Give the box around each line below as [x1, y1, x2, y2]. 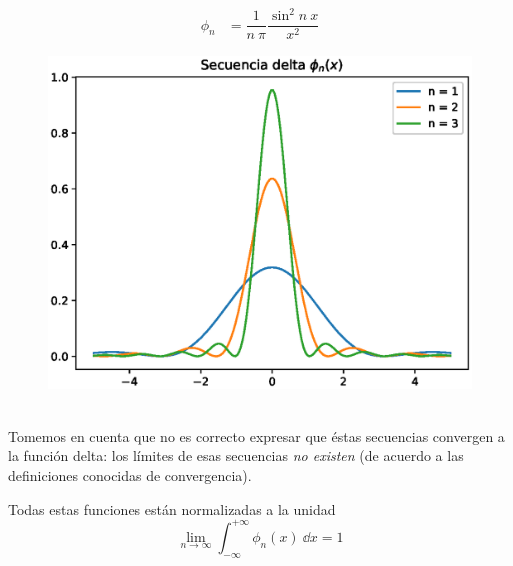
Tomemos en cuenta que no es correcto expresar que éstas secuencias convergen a [8, 425, 505, 446]
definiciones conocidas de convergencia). [8, 465, 252, 486]
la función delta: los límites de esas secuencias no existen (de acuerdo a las [8, 445, 464, 466]
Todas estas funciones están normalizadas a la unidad [8, 498, 336, 519]
